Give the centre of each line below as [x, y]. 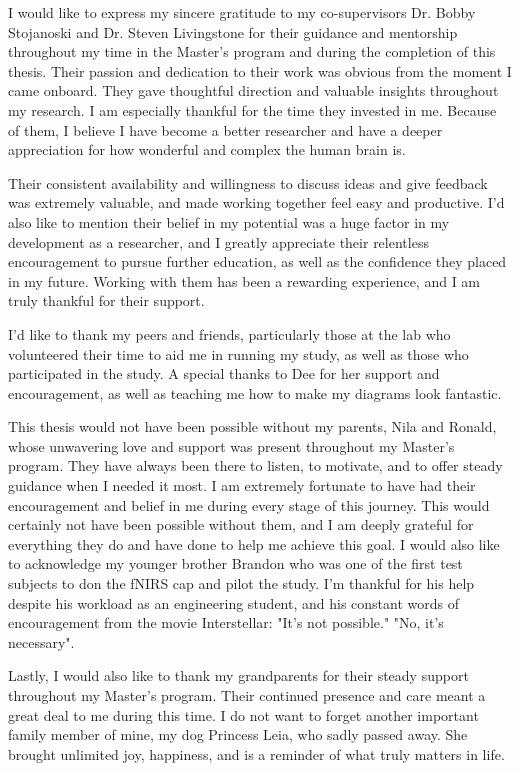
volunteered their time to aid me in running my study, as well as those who [238, 353]
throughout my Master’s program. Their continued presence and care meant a [247, 695]
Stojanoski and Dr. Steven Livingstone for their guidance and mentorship [233, 31]
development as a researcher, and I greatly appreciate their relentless [218, 241]
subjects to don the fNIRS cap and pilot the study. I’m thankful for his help [241, 583]
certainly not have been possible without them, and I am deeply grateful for [241, 524]
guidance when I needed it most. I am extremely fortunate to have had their [242, 485]
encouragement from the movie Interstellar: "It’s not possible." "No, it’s [226, 622]
